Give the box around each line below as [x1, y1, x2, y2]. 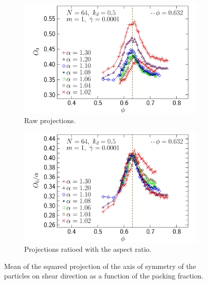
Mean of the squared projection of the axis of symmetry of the [4, 260, 196, 271]
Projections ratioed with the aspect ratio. [24, 244, 152, 254]
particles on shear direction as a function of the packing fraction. [4, 270, 203, 281]
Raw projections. [24, 115, 76, 126]
